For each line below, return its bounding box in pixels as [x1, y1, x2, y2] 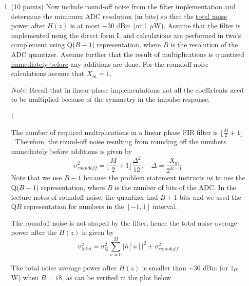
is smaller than [142, 263, 186, 273]
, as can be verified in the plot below [62, 272, 171, 282]
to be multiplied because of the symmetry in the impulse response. [11, 94, 210, 104]
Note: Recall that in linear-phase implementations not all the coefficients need [11, 84, 244, 95]
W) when [11, 272, 39, 282]
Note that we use [11, 172, 62, 183]
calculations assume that [11, 68, 85, 78]
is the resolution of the [171, 39, 238, 50]
